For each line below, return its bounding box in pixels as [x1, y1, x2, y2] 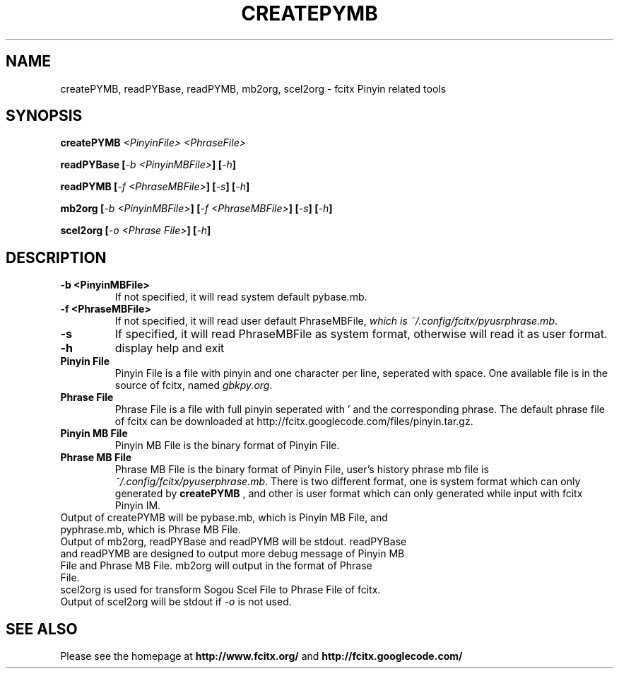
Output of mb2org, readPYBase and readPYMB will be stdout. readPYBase [60, 535, 407, 548]
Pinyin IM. [114, 499, 161, 512]
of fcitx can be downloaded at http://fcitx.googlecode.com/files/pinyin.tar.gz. [114, 415, 473, 428]
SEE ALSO [6, 620, 78, 638]
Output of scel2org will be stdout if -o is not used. [60, 595, 292, 608]
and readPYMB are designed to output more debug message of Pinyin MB [60, 547, 405, 560]
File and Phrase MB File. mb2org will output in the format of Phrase [60, 559, 372, 572]
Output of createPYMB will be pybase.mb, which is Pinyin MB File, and [60, 511, 388, 524]
